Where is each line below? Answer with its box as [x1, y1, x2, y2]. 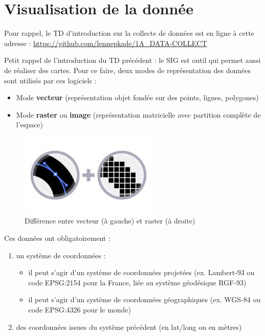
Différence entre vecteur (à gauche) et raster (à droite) [25, 215, 195, 226]
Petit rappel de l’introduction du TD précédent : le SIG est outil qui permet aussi [4, 55, 261, 65]
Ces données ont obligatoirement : [4, 233, 111, 243]
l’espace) [16, 119, 43, 130]
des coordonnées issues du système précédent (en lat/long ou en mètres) [16, 321, 242, 332]
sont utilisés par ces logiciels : [4, 75, 97, 85]
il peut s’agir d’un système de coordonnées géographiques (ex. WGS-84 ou [28, 294, 261, 305]
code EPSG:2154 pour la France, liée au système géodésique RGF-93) [28, 277, 247, 287]
